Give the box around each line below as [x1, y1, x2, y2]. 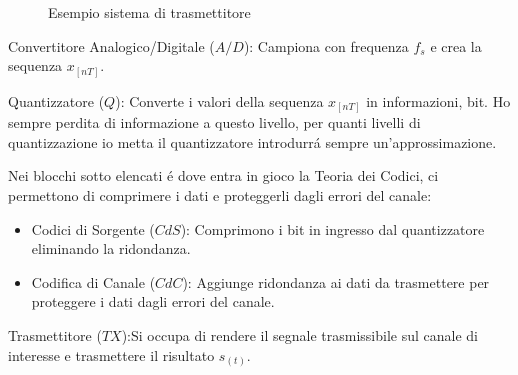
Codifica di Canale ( [31, 271, 156, 292]
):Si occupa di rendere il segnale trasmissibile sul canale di [121, 324, 478, 345]
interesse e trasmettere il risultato [8, 344, 215, 365]
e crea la [430, 35, 482, 56]
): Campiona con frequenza [243, 35, 409, 56]
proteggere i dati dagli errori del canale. [31, 291, 275, 312]
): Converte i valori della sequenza [115, 90, 324, 111]
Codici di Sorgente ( [31, 218, 155, 239]
